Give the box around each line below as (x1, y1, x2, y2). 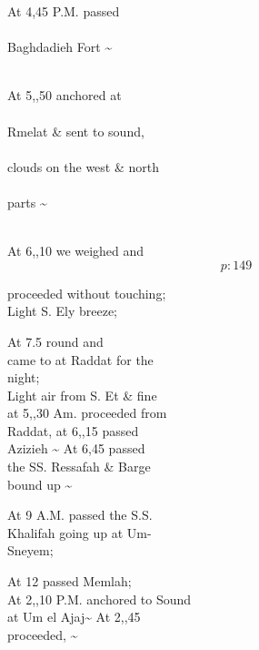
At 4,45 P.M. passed (7, 2, 120, 20)
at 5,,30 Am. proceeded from (7, 403, 167, 422)
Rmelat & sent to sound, (7, 121, 144, 140)
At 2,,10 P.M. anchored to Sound (7, 589, 192, 608)
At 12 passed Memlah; (7, 572, 132, 591)
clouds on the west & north (7, 157, 160, 176)
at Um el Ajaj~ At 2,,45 (7, 607, 141, 626)
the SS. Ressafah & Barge (7, 457, 151, 476)
